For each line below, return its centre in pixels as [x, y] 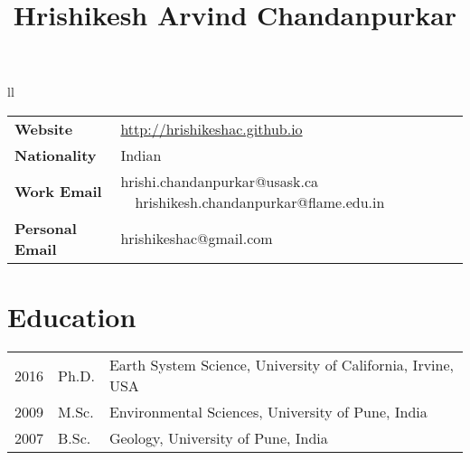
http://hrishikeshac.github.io [211, 128]
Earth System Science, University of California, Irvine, [281, 365]
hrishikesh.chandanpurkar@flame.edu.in [260, 202]
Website [44, 128]
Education [72, 317]
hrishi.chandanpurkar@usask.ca [220, 181]
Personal [46, 228]
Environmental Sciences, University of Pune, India [268, 412]
